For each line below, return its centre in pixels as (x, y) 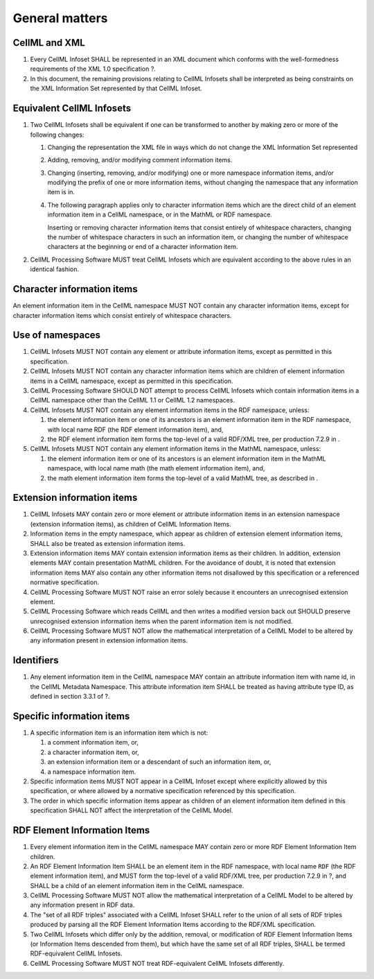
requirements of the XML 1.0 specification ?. (93, 69)
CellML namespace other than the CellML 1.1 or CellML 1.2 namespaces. (133, 400)
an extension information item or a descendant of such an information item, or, (159, 762)
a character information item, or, (93, 752)
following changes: (57, 135)
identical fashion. (55, 269)
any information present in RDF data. (82, 905)
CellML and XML (49, 43)
